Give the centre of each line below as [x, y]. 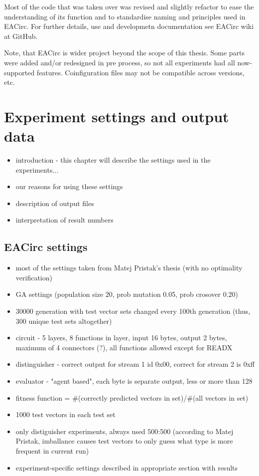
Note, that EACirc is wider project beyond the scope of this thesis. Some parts [125, 53]
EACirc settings [46, 247]
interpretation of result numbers [65, 220]
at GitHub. [21, 36]
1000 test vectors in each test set [65, 414]
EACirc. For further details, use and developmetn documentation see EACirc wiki [129, 26]
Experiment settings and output [117, 116]
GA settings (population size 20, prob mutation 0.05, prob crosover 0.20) [127, 294]
